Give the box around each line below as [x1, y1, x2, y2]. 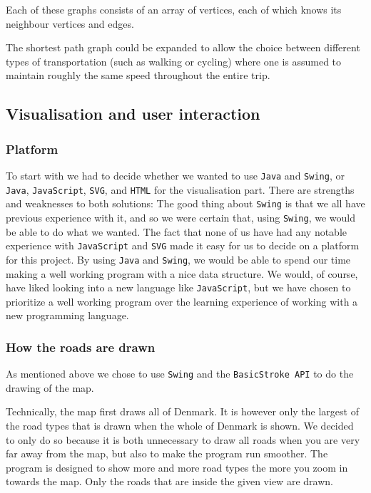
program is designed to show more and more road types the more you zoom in [6, 460, 348, 474]
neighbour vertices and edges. [6, 16, 134, 31]
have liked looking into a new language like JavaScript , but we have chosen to [6, 280, 351, 295]
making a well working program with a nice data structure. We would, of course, [6, 266, 358, 281]
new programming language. [6, 308, 129, 323]
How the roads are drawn [6, 338, 156, 356]
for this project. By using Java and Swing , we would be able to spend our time [6, 251, 351, 266]
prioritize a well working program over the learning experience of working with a [6, 294, 358, 308]
